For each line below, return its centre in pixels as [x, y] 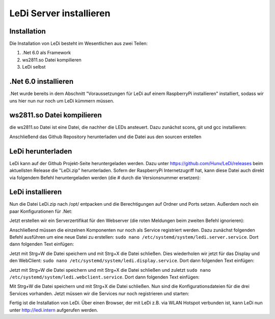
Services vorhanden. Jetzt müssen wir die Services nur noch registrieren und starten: [99, 293]
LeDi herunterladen [41, 151]
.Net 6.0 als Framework [47, 53]
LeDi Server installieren [60, 13]
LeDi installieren [36, 192]
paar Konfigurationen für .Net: [41, 211]
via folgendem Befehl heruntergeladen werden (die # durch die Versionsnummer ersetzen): [105, 177]
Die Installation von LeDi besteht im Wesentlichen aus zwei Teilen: [78, 44]
